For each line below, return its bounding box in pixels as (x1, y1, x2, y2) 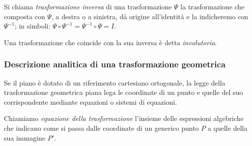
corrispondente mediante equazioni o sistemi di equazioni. (4, 96, 177, 107)
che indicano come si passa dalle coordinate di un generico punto (4, 122, 199, 133)
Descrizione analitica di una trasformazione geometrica (4, 58, 226, 70)
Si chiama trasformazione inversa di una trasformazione (4, 1, 172, 11)
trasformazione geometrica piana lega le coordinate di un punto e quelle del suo (4, 87, 243, 97)
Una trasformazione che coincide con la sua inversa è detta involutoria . (4, 37, 217, 47)
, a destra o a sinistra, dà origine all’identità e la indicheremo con (51, 11, 249, 21)
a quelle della (207, 122, 248, 133)
